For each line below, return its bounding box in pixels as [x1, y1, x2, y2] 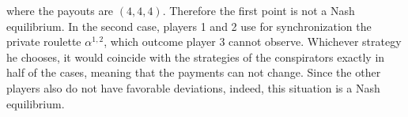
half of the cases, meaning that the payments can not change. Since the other [6, 64, 381, 81]
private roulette [6, 33, 81, 50]
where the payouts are [6, 2, 114, 18]
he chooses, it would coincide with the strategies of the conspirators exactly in [6, 48, 385, 65]
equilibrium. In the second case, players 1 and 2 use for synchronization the [6, 17, 372, 34]
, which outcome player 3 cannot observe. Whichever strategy [104, 33, 402, 50]
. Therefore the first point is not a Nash [162, 2, 355, 18]
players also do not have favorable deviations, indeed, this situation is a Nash [6, 79, 380, 96]
